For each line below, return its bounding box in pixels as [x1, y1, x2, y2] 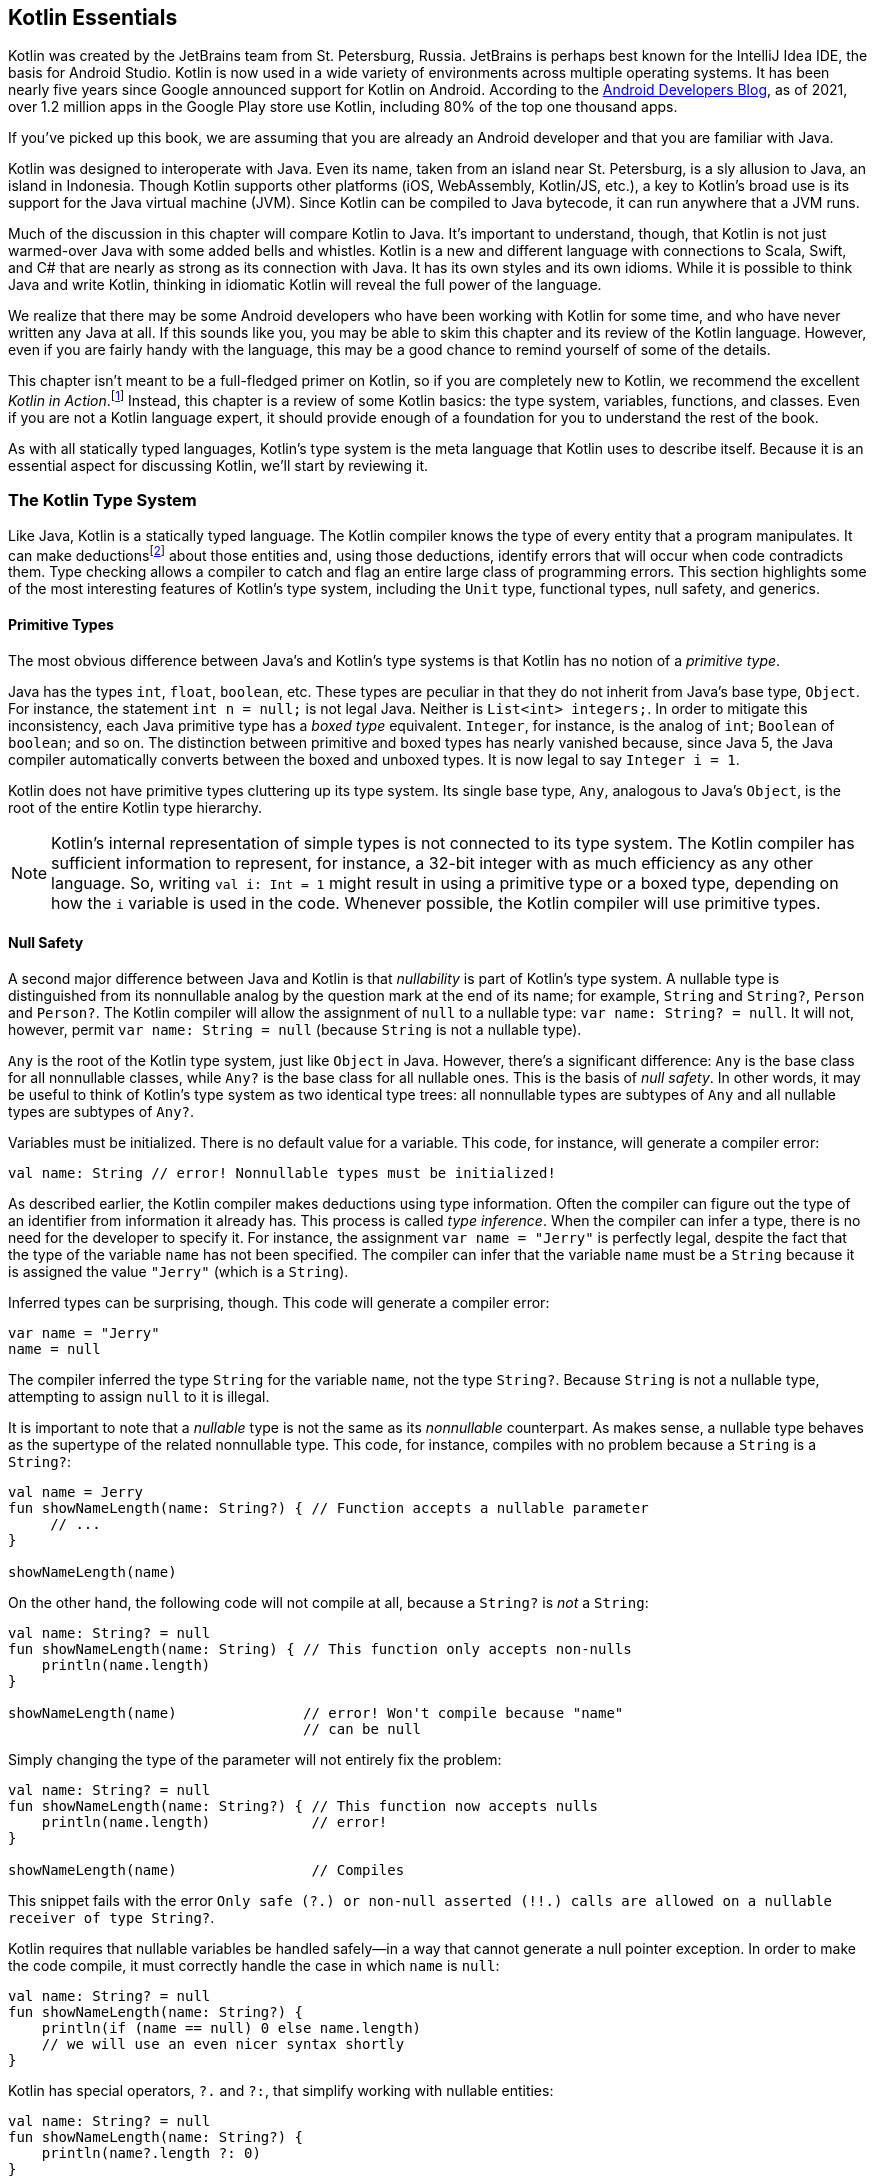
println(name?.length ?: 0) [41, 2144, 261, 2161]
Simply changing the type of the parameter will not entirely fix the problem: [8, 1750, 502, 1768]
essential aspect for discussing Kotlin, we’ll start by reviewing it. [8, 457, 428, 475]
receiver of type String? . [8, 1908, 215, 1926]
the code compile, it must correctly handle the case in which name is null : [8, 1956, 500, 1974]
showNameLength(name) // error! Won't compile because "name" [8, 1704, 624, 1721]
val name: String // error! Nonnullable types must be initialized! [8, 1164, 556, 1181]
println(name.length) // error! [41, 1813, 388, 1830]
